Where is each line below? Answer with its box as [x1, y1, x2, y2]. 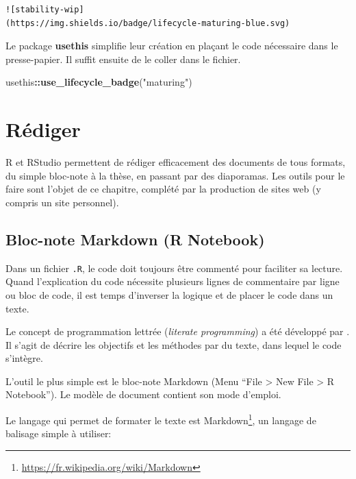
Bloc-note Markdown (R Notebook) [5, 228, 265, 249]
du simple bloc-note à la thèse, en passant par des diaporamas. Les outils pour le [5, 168, 345, 182]
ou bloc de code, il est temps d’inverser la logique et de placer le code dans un [5, 287, 333, 302]
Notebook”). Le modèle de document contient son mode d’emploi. [5, 387, 281, 402]
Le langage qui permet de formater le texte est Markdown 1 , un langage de [5, 411, 316, 427]
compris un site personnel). [5, 195, 119, 209]
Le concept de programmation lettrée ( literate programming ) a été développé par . [5, 324, 350, 339]
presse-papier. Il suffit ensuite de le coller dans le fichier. [5, 51, 241, 66]
